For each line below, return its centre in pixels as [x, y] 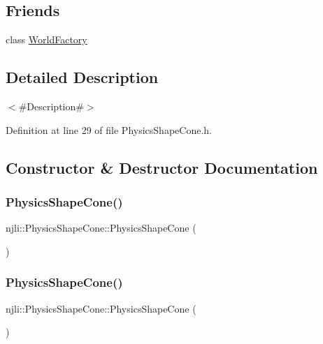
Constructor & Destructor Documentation [162, 167]
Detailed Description [82, 77]
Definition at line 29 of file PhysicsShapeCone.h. [109, 129]
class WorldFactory [46, 39]
